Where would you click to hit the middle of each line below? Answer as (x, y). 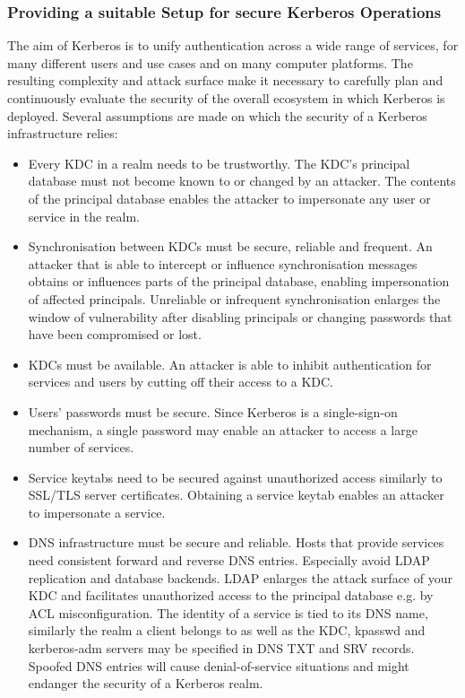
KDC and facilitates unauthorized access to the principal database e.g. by (231, 595)
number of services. (81, 447)
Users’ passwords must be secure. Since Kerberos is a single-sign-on (213, 411)
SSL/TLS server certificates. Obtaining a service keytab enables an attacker (236, 495)
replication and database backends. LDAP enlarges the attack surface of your (240, 577)
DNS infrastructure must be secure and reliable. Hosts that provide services (236, 542)
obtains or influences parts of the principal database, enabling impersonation (239, 281)
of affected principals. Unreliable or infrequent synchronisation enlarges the (234, 298)
